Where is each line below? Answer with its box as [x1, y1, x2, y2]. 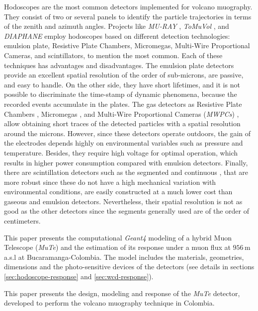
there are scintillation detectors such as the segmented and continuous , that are [4, 167, 248, 177]
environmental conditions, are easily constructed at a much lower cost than [4, 186, 233, 197]
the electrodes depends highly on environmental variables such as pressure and [4, 138, 243, 148]
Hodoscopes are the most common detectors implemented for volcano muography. [4, 1, 253, 11]
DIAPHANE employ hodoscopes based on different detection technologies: [4, 30, 230, 41]
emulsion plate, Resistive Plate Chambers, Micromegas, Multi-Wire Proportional [4, 40, 250, 51]
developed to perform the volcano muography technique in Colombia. [4, 298, 215, 308]
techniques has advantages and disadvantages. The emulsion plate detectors [4, 60, 234, 70]
